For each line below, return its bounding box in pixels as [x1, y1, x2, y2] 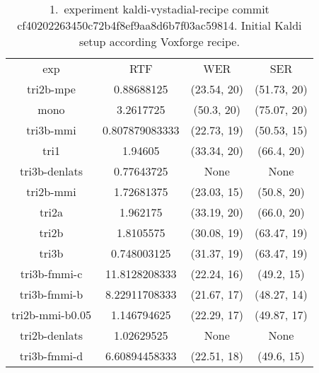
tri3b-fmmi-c [20, 265, 83, 282]
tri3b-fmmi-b [19, 286, 83, 302]
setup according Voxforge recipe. [79, 33, 240, 50]
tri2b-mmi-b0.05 [11, 306, 91, 323]
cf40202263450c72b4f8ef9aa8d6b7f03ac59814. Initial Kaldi [17, 17, 302, 33]
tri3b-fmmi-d [19, 348, 83, 364]
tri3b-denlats [19, 163, 83, 179]
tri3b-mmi [26, 122, 76, 138]
